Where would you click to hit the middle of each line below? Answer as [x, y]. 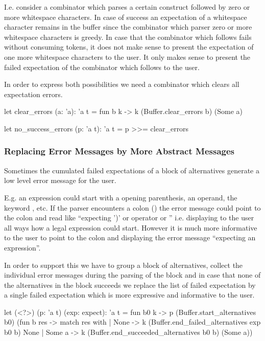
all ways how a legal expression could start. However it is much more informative [131, 227]
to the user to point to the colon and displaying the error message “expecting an [130, 237]
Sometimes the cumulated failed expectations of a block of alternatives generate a [132, 170]
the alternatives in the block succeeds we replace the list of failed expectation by [130, 285]
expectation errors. [33, 94]
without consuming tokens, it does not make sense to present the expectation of [129, 47]
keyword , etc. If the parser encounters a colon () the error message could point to [132, 207]
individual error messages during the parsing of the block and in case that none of [132, 275]
